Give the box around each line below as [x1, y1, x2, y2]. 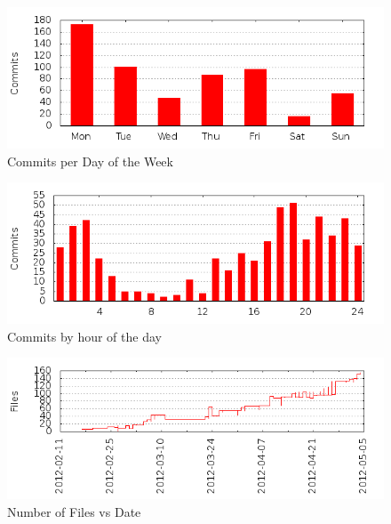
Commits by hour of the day [7, 326, 162, 345]
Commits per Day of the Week [7, 151, 173, 170]
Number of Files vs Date [7, 502, 141, 520]
